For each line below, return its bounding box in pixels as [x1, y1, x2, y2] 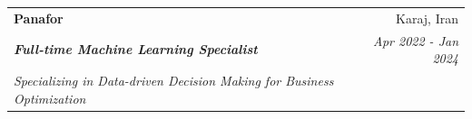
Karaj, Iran [396, 8, 458, 27]
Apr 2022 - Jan [373, 31, 458, 50]
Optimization [14, 88, 86, 107]
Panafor [14, 8, 64, 27]
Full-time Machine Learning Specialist [14, 40, 258, 59]
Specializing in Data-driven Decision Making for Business [14, 71, 334, 90]
